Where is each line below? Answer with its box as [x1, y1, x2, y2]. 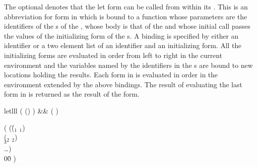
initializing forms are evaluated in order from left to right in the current [4, 50, 222, 60]
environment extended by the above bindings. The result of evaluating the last [4, 79, 243, 89]
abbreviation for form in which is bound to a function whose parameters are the [4, 11, 247, 21]
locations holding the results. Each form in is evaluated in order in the [4, 69, 218, 80]
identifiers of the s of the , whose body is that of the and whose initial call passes [4, 21, 251, 31]
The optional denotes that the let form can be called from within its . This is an [4, 1, 248, 11]
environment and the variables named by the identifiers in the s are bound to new [4, 59, 253, 70]
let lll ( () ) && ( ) [4, 105, 59, 115]
